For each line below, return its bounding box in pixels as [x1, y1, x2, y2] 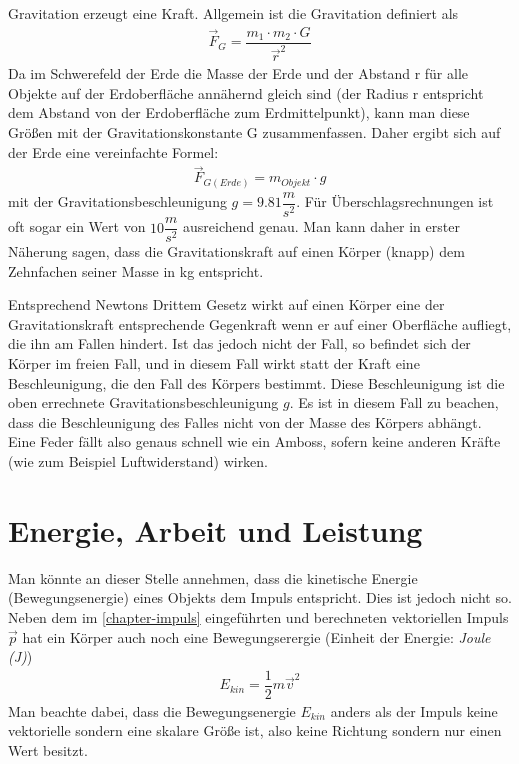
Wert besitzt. [8, 740, 88, 761]
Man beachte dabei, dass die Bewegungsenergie [8, 700, 296, 721]
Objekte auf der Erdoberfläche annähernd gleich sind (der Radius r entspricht [8, 82, 484, 103]
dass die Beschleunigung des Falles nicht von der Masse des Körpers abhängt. [8, 411, 482, 432]
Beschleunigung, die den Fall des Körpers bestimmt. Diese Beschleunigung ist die [8, 372, 505, 393]
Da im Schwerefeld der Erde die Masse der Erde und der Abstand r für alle [8, 63, 469, 84]
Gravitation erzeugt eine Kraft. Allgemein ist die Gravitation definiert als [8, 3, 459, 23]
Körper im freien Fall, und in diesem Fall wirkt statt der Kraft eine [8, 353, 420, 374]
